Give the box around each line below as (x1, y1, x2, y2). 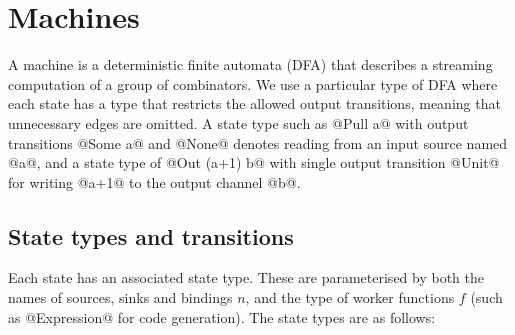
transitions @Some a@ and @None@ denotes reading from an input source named (8, 132, 508, 153)
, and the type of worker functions (245, 287, 455, 308)
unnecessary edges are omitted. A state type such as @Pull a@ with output (8, 112, 469, 133)
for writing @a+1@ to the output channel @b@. (8, 171, 301, 192)
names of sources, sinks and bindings (8, 287, 233, 308)
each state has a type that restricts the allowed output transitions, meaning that (8, 93, 501, 114)
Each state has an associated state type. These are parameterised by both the (8, 267, 485, 288)
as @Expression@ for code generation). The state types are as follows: (8, 306, 436, 327)
